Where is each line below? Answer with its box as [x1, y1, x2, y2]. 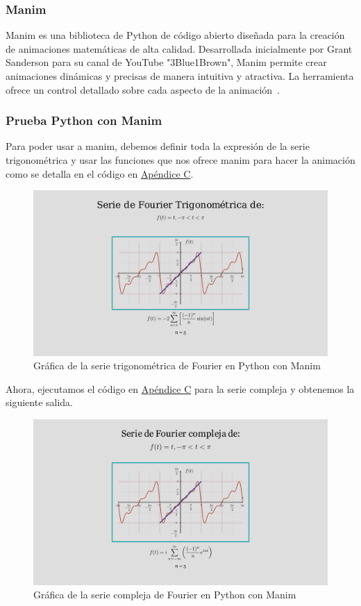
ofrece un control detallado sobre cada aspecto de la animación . [6, 82, 280, 96]
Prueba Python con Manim [6, 112, 162, 129]
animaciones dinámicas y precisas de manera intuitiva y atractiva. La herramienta [6, 69, 354, 83]
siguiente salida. [6, 395, 73, 410]
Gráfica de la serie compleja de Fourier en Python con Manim [33, 587, 296, 602]
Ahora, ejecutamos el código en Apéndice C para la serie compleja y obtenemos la [6, 381, 355, 396]
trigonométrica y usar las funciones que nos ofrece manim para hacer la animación [6, 153, 355, 167]
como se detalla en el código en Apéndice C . [6, 166, 194, 180]
